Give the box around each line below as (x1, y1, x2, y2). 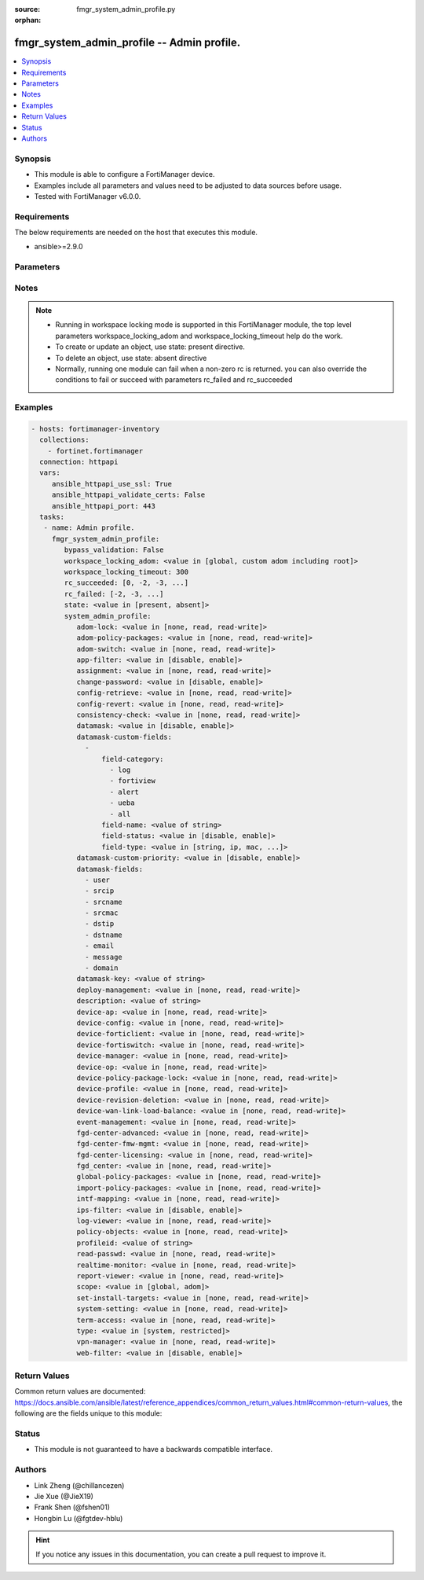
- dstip (85, 920, 115, 928)
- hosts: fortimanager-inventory (31, 424, 160, 433)
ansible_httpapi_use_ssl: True (51, 480, 173, 488)
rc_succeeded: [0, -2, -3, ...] (64, 579, 188, 587)
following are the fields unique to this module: (14, 1409, 163, 1418)
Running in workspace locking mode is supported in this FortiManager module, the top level (55, 320, 353, 329)
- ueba (109, 799, 135, 807)
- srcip (85, 887, 115, 895)
